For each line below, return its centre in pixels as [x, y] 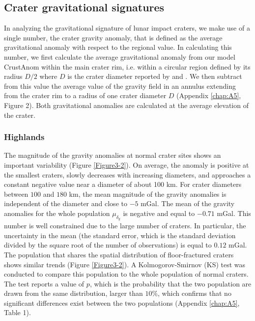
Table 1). [17, 312]
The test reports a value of [44, 283]
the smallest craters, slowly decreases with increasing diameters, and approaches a [127, 174]
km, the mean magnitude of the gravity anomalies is [148, 194]
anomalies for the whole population [57, 213]
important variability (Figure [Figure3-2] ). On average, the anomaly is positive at [127, 164]
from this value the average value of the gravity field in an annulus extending [120, 86]
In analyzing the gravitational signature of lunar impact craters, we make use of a [127, 28]
